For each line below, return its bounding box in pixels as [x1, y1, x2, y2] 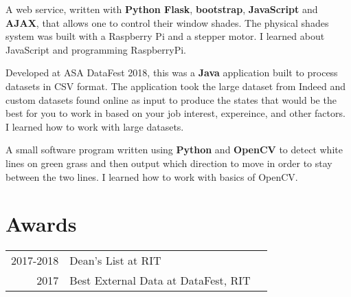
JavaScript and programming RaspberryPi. [5, 42, 187, 56]
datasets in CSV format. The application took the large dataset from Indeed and [5, 78, 346, 93]
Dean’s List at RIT [69, 252, 161, 269]
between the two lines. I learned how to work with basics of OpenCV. [5, 169, 298, 184]
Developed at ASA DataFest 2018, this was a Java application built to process [5, 65, 338, 80]
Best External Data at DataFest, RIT [69, 272, 251, 289]
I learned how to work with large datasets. [5, 119, 184, 133]
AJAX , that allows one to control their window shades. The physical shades [5, 15, 329, 30]
